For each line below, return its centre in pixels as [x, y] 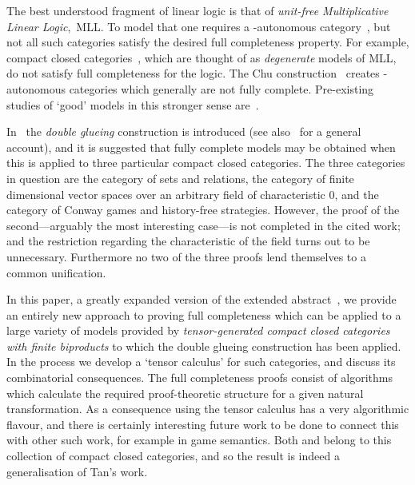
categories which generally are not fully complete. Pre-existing [221, 88]
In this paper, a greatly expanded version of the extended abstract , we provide [202, 299]
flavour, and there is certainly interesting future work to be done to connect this [203, 424]
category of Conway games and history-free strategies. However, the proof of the [203, 210]
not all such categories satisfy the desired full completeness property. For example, [208, 42]
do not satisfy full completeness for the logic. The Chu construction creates [193, 73]
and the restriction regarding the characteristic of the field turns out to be [188, 241]
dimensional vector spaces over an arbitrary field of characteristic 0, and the [193, 194]
